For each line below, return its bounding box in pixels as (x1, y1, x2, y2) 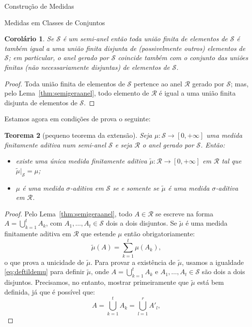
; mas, (230, 78, 249, 88)
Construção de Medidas (4, 1, 74, 11)
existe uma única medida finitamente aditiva (16, 156, 147, 166)
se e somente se (112, 182, 159, 193)
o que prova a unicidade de (4, 257, 84, 267)
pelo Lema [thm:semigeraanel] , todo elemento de (4, 88, 149, 98)
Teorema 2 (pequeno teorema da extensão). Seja (4, 130, 152, 140)
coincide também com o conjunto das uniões (118, 52, 248, 63)
